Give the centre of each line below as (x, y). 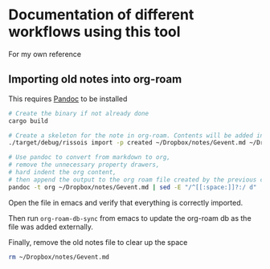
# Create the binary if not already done (79, 113)
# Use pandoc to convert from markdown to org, (90, 157)
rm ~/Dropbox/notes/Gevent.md (59, 257)
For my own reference (45, 54)
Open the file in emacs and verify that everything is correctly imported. (126, 202)
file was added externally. (51, 226)
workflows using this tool (94, 32)
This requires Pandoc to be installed (68, 99)
